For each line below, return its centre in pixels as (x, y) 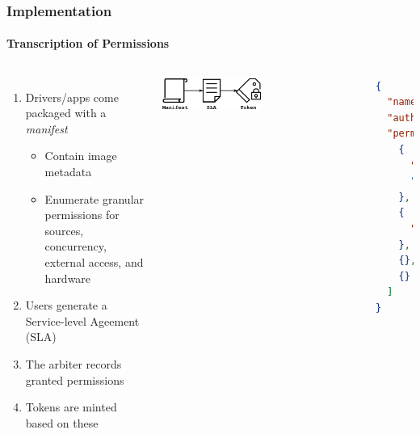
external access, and (94, 261)
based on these (62, 422)
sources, (64, 230)
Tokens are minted (71, 407)
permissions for (82, 215)
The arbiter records (73, 363)
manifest (46, 128)
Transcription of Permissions (88, 43)
